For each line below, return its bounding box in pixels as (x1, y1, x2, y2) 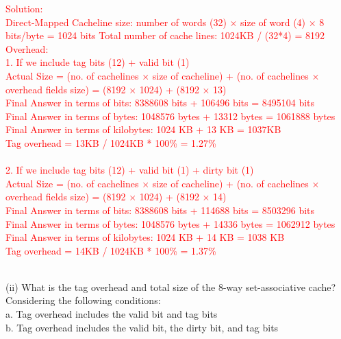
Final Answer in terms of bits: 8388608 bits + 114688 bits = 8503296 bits (5, 202, 315, 217)
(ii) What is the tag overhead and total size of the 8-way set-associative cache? (5, 279, 336, 294)
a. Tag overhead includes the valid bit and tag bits (5, 307, 218, 321)
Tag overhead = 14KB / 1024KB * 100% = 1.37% (5, 243, 216, 257)
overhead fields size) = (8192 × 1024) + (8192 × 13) (5, 82, 227, 96)
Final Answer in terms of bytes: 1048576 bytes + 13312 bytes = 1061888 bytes (5, 108, 336, 123)
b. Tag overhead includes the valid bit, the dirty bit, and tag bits (5, 320, 279, 334)
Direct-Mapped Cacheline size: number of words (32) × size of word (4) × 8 (5, 14, 325, 29)
